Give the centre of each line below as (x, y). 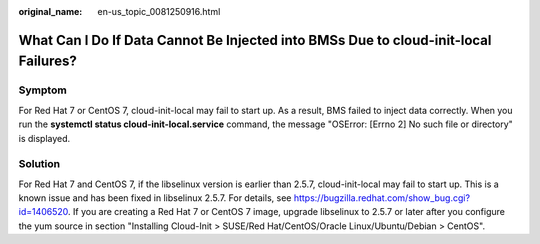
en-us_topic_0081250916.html (159, 11)
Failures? (47, 61)
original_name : (50, 11)
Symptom (42, 90)
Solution (39, 164)
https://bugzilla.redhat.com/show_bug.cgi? (381, 198)
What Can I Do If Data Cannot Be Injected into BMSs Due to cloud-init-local (255, 40)
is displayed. (44, 138)
